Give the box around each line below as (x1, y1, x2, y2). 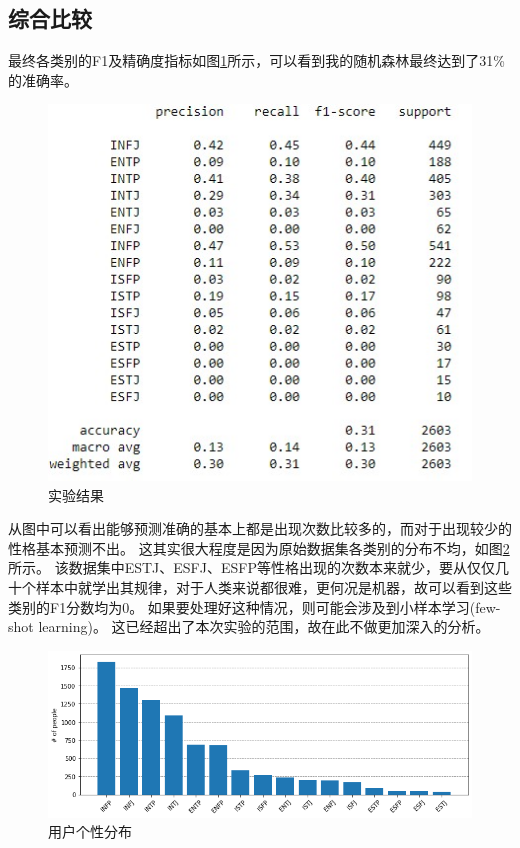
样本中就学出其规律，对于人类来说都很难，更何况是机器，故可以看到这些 (35, 577, 512, 598)
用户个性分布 (48, 821, 132, 842)
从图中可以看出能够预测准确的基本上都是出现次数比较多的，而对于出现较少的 (8, 518, 512, 539)
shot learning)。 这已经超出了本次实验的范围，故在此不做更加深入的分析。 (8, 616, 490, 637)
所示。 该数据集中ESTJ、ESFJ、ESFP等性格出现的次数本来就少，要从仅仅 (8, 557, 495, 578)
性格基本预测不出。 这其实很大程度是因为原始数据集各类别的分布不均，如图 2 (8, 537, 510, 558)
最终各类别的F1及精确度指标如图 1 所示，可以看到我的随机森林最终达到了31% (8, 50, 505, 71)
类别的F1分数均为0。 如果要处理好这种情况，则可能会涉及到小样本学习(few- (8, 596, 501, 617)
